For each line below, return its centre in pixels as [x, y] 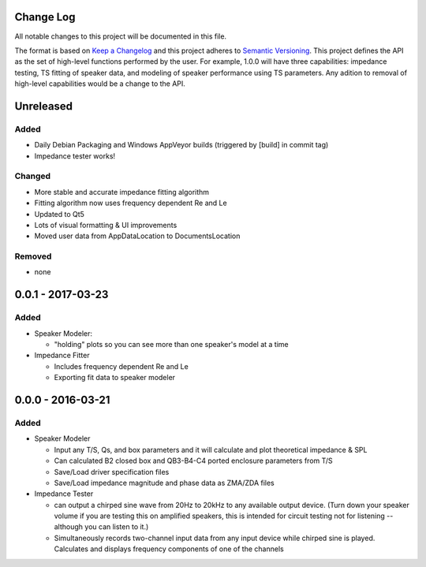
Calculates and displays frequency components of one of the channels [169, 549]
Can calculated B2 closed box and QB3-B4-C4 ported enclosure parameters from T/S [193, 461]
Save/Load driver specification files [112, 472]
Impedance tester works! [75, 156]
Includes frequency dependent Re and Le [121, 366]
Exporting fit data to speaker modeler [115, 378]
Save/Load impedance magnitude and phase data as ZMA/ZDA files [164, 483]
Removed [33, 256]
